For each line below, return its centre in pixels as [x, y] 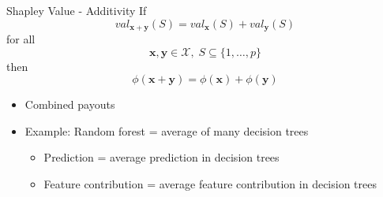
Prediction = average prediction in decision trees [161, 157]
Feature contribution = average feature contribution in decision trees [210, 184]
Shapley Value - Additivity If [77, 10]
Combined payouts [70, 104]
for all [21, 39]
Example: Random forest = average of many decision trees [167, 130]
